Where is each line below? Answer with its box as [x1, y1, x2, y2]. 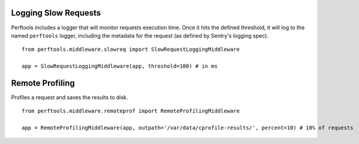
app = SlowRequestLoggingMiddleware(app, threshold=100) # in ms [22, 63, 218, 70]
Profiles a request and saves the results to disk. [11, 93, 128, 101]
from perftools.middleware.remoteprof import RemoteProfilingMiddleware [22, 108, 240, 115]
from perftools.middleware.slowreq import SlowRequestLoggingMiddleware [22, 46, 240, 53]
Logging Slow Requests [11, 8, 101, 18]
